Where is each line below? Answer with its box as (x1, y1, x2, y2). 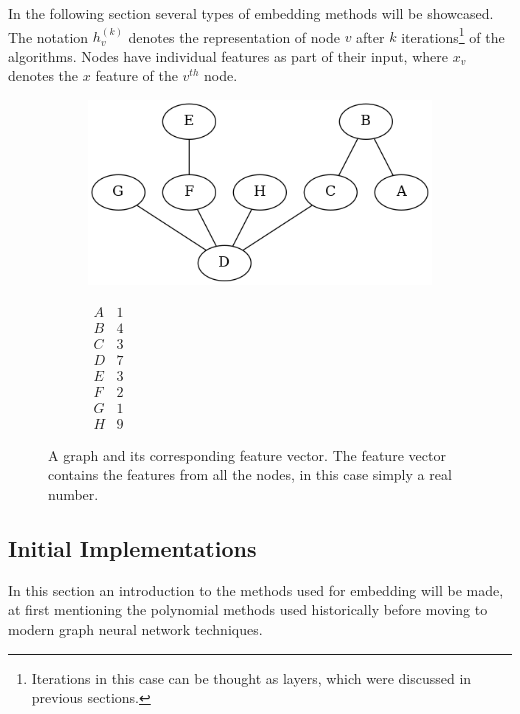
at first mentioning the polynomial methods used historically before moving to (8, 599, 488, 620)
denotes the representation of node (128, 26, 340, 47)
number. (48, 483, 99, 504)
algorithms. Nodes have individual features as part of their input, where (8, 45, 448, 66)
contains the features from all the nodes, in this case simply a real (48, 464, 452, 485)
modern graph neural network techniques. (8, 618, 263, 639)
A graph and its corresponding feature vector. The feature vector (48, 444, 446, 465)
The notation (8, 26, 89, 47)
